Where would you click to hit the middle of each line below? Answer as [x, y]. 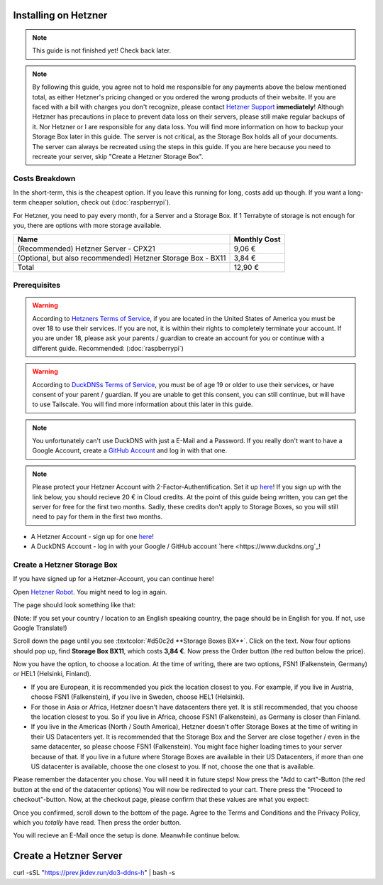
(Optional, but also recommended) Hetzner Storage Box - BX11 [122, 258]
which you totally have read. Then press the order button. [97, 822]
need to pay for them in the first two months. [98, 517]
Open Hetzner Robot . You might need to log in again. [90, 592]
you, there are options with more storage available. [87, 226]
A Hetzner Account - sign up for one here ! [92, 536]
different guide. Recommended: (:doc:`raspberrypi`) [108, 348]
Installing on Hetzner [60, 15]
